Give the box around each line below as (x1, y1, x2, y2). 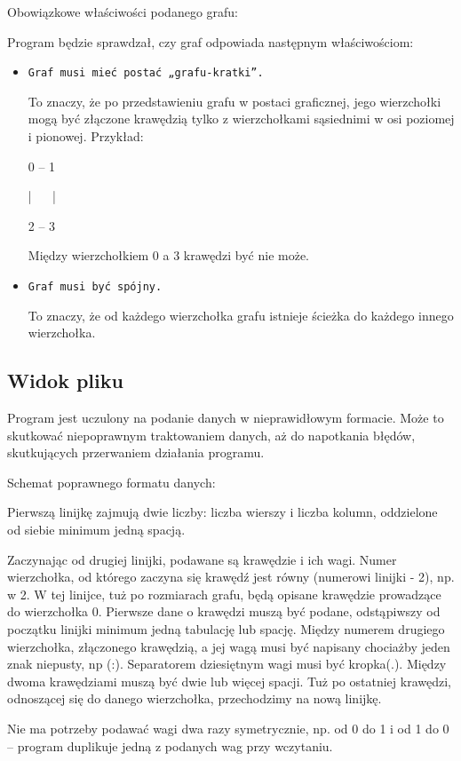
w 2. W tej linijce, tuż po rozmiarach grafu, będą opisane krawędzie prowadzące (7, 584, 441, 603)
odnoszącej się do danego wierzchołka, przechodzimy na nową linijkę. (7, 689, 382, 708)
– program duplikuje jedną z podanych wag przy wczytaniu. (7, 736, 333, 755)
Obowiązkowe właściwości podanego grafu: (7, 3, 238, 20)
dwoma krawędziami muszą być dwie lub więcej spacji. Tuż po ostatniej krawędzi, (7, 671, 451, 690)
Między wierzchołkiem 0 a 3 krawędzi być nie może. (28, 246, 310, 265)
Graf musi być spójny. (28, 281, 163, 293)
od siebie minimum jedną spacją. (7, 520, 186, 539)
